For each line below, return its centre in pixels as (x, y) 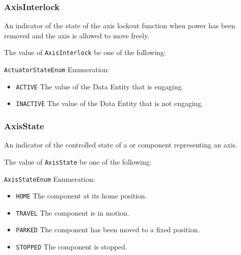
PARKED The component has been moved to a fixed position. (108, 229)
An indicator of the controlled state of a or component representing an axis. (121, 145)
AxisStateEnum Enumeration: (50, 178)
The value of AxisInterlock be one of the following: (85, 52)
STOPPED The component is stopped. (71, 247)
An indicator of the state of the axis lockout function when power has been (120, 25)
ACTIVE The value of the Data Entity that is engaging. (100, 86)
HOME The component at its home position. (81, 196)
